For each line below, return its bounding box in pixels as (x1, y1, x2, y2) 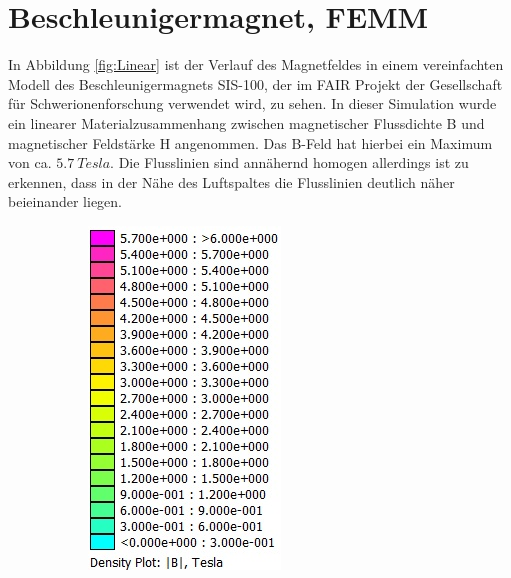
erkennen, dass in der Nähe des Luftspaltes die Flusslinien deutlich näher (8, 171, 455, 192)
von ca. (8, 152, 52, 173)
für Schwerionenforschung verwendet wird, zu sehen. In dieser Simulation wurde (8, 93, 497, 114)
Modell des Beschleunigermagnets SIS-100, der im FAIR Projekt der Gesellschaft (8, 73, 503, 94)
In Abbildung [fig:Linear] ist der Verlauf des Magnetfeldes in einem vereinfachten (8, 54, 504, 75)
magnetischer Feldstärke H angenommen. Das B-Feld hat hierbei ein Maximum (8, 132, 493, 153)
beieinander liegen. (8, 191, 123, 212)
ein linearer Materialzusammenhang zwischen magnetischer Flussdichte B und (8, 112, 485, 133)
